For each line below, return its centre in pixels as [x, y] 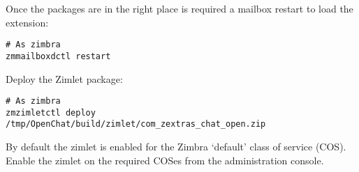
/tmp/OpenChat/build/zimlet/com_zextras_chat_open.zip [136, 124]
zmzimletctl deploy [51, 112]
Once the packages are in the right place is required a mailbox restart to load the [179, 8]
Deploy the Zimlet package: [64, 78]
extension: [27, 22]
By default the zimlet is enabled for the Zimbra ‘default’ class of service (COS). [176, 147]
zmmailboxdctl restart [58, 56]
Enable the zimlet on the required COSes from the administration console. [165, 160]
